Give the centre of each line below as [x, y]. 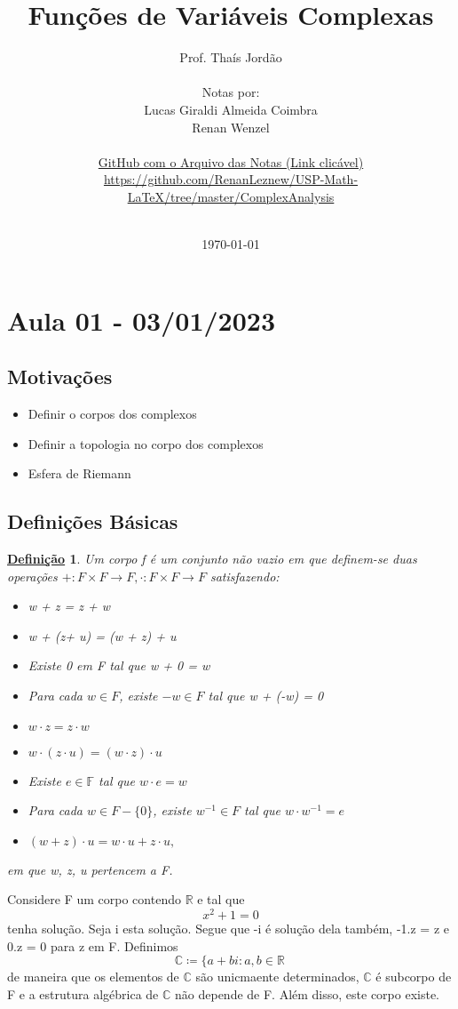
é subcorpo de [414, 977]
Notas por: [231, 92]
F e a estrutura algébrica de [83, 993]
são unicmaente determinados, [277, 977]
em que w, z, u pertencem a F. [90, 869]
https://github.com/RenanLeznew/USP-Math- [231, 179]
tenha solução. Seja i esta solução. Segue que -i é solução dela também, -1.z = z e [228, 929]
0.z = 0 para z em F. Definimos [93, 945]
